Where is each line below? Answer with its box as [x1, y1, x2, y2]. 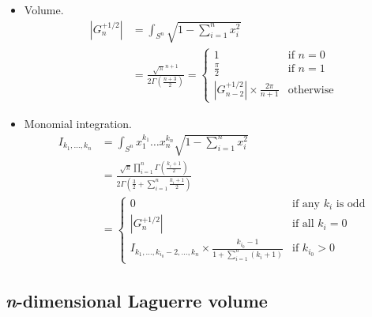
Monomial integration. [24, 115, 132, 131]
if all [292, 218, 314, 230]
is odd [336, 198, 366, 209]
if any [292, 198, 321, 209]
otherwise [287, 84, 334, 96]
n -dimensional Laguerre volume [6, 288, 268, 312]
